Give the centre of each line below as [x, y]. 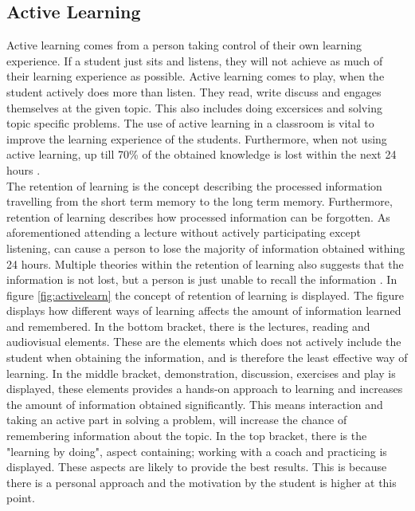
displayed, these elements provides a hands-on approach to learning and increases [205, 389]
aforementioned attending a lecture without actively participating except [184, 232]
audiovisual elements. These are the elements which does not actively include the [204, 342]
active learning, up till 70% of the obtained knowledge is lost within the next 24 [202, 154]
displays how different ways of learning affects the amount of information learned [204, 311]
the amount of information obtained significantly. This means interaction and [195, 404]
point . [21, 498]
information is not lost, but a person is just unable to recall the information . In [202, 279]
